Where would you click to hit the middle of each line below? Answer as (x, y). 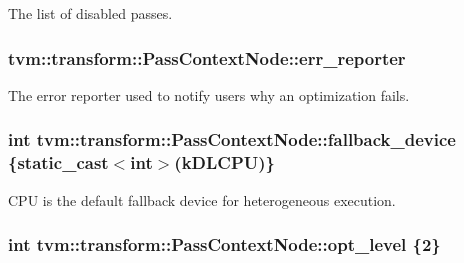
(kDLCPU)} (224, 162)
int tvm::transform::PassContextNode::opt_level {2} (224, 244)
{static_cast (58, 162)
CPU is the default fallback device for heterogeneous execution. (202, 199)
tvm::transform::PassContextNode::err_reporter (207, 57)
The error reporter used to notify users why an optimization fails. (209, 94)
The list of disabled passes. (90, 13)
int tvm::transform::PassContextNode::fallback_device (232, 139)
